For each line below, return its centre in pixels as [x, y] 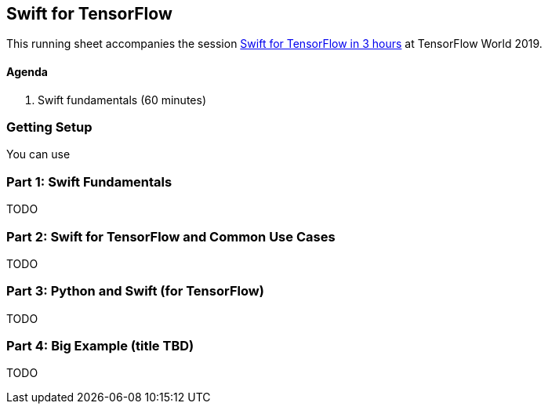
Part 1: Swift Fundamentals [89, 181]
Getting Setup [49, 127]
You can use [38, 154]
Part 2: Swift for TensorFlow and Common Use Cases [171, 236]
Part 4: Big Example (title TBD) [100, 346]
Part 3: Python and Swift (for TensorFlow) [135, 291]
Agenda [27, 72]
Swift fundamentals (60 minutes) [122, 100]
